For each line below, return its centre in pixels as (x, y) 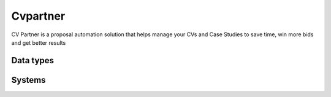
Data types (33, 60)
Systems (29, 80)
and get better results (39, 42)
